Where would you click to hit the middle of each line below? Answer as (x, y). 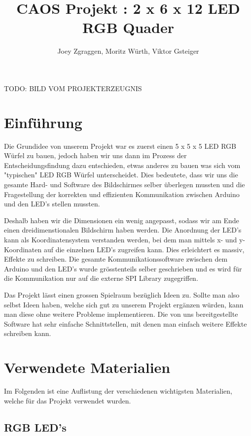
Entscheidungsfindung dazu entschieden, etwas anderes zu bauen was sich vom (122, 165)
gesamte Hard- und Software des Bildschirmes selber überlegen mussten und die (125, 184)
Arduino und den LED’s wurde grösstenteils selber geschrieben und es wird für (123, 268)
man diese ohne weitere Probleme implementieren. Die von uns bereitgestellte (121, 314)
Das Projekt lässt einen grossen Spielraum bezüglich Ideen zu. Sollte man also (122, 294)
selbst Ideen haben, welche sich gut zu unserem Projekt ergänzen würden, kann (124, 304)
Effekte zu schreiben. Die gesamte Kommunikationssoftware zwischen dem (116, 259)
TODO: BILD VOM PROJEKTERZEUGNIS (73, 88)
